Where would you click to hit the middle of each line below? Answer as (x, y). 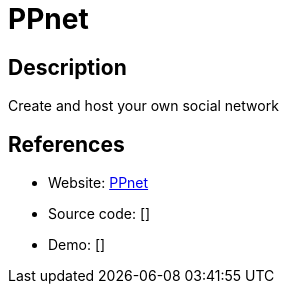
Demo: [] (77, 245)
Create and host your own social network (143, 106)
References (66, 144)
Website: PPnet (98, 183)
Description (67, 67)
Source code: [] (99, 214)
